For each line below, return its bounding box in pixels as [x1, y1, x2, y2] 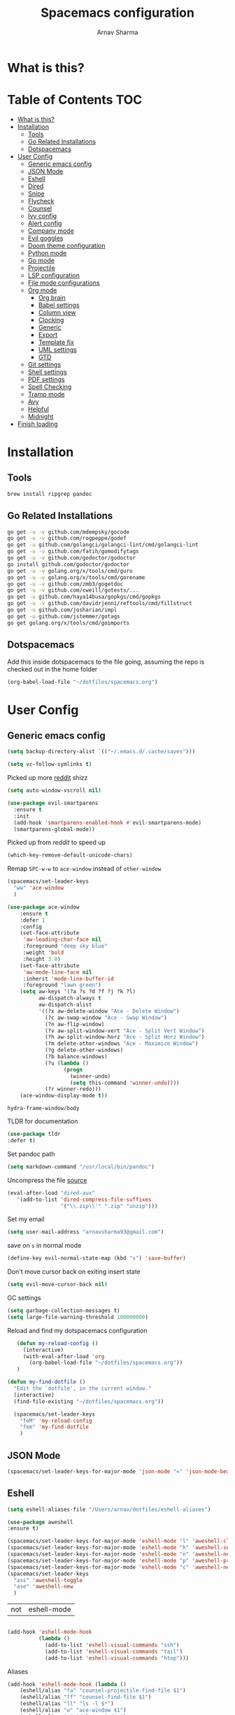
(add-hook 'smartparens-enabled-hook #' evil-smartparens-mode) [13, 819, 201, 826]
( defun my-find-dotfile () [7, 1379, 86, 1386]
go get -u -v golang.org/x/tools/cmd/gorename [7, 574, 145, 581]
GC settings [7, 1294, 41, 1302]
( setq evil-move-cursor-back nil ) [7, 1281, 108, 1288]
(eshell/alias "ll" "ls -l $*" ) [20, 1700, 114, 1707]
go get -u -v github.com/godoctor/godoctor [7, 555, 136, 562]
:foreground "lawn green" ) [22, 981, 101, 989]
